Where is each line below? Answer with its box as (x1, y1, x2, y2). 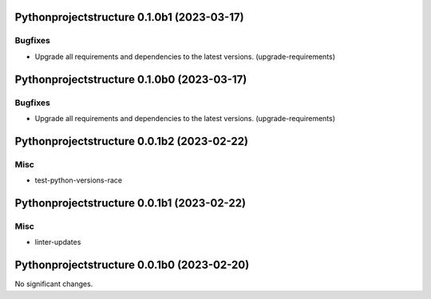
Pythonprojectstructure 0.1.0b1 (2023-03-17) (14, 10, 244, 24)
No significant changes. (14, 279, 93, 289)
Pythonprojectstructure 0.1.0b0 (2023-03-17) (14, 73, 247, 86)
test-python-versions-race (34, 175, 123, 185)
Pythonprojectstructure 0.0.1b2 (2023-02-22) (14, 134, 249, 148)
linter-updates (34, 238, 81, 247)
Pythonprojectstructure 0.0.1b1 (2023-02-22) (14, 196, 247, 210)
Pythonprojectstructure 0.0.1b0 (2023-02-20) (14, 258, 250, 272)
